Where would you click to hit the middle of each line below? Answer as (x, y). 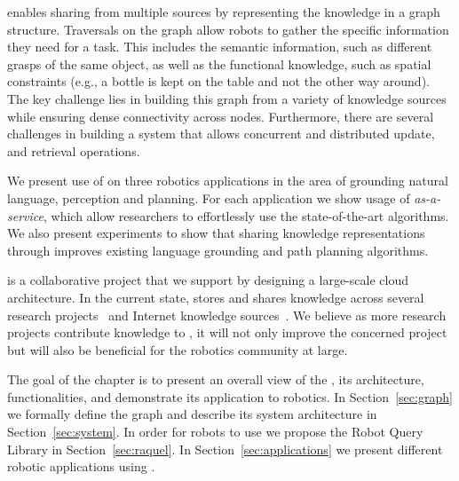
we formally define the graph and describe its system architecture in (192, 414)
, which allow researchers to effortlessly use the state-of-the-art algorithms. (246, 215)
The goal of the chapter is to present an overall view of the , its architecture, (216, 379)
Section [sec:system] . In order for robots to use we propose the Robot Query (215, 432)
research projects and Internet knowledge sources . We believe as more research (227, 315)
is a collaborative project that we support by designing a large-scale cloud (208, 280)
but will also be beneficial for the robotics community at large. (178, 349)
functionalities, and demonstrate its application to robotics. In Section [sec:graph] (230, 396)
